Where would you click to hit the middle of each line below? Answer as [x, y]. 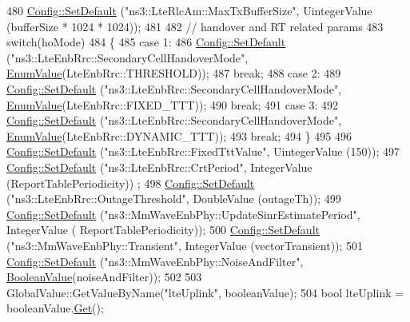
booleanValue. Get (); [55, 308]
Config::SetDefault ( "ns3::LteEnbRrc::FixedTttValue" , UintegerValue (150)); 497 [203, 151]
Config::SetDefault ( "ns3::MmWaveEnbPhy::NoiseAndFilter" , [155, 261]
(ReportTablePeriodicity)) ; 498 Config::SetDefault [131, 183]
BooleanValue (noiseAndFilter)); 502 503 [104, 277]
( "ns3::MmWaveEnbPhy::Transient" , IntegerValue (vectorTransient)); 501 [185, 245]
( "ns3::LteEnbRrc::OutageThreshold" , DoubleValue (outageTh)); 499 [174, 199]
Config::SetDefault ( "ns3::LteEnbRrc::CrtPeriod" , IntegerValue [159, 167]
